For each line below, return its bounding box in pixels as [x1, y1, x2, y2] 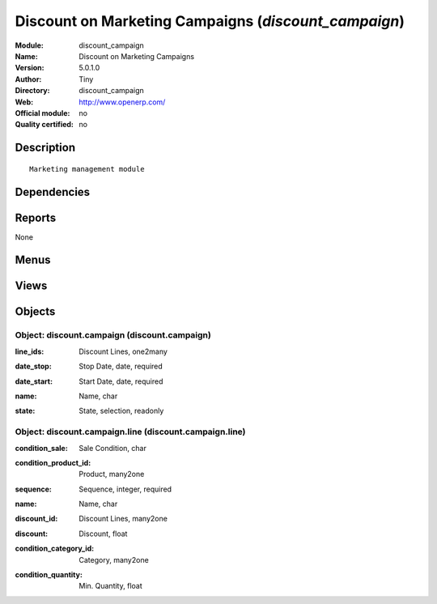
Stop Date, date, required [78, 361, 163, 372]
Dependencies [15, 185, 91, 198]
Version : [15, 63, 45, 73]
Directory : [15, 86, 50, 96]
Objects [15, 304, 56, 319]
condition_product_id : [15, 457, 91, 467]
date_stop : [15, 361, 52, 372]
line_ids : [15, 347, 45, 356]
